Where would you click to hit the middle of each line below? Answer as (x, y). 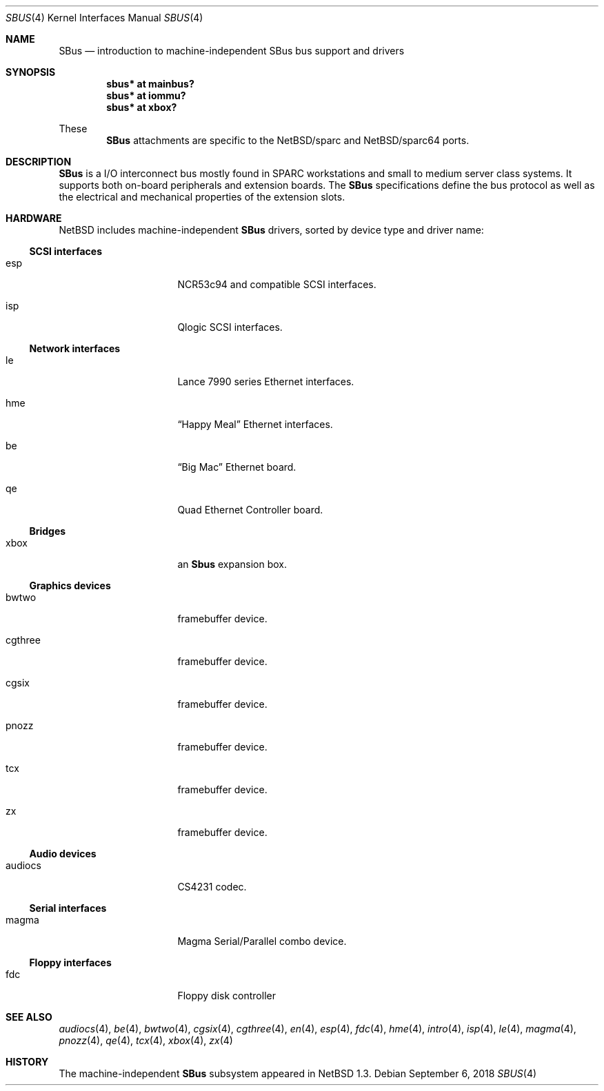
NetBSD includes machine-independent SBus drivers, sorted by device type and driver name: (271, 230)
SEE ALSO (29, 1017)
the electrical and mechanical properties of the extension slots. (202, 197)
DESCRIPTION (39, 162)
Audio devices (63, 854)
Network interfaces (75, 348)
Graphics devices (70, 585)
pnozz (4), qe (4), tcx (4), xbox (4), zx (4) (146, 1040)
